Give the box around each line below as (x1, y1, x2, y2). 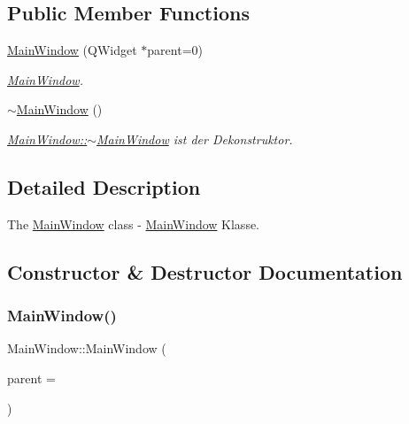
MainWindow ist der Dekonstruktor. (96, 129, 293, 148)
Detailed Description (7, 173, 201, 200)
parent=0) (147, 41, 203, 59)
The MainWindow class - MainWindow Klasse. (7, 214, 260, 233)
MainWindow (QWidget (7, 41, 137, 59)
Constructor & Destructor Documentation (7, 258, 403, 285)
